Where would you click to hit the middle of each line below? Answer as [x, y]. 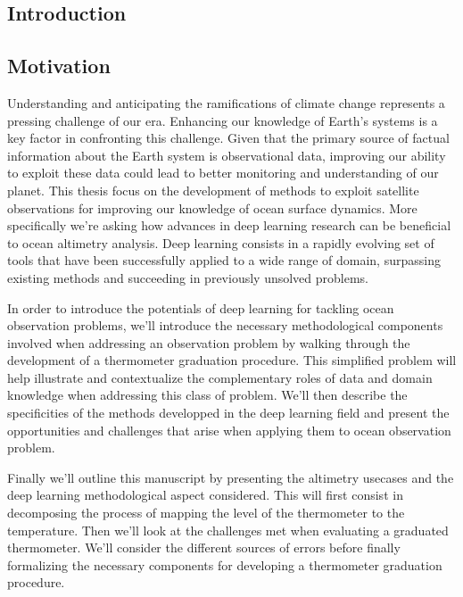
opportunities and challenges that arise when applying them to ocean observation [229, 430]
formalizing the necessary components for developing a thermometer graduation [225, 564]
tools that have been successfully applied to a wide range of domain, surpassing [224, 260]
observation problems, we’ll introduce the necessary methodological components [225, 325]
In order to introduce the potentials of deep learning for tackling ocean [201, 307]
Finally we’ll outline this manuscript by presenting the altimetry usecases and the [231, 477]
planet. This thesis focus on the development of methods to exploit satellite [213, 190]
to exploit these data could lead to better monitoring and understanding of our [223, 173]
